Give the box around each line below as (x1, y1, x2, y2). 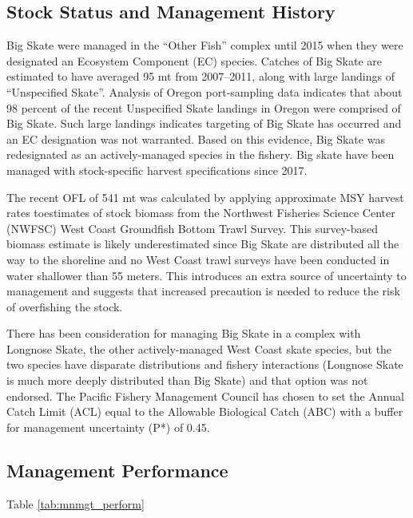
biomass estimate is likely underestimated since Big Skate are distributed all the (6, 235, 399, 252)
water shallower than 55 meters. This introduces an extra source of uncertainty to (6, 267, 407, 283)
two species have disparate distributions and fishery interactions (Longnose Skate (6, 356, 403, 373)
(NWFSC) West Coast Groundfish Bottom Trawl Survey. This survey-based (6, 219, 379, 236)
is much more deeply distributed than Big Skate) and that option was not (6, 372, 368, 389)
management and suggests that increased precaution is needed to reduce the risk (6, 283, 400, 299)
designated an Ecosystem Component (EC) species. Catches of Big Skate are (6, 52, 383, 69)
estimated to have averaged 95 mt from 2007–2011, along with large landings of (6, 68, 395, 85)
